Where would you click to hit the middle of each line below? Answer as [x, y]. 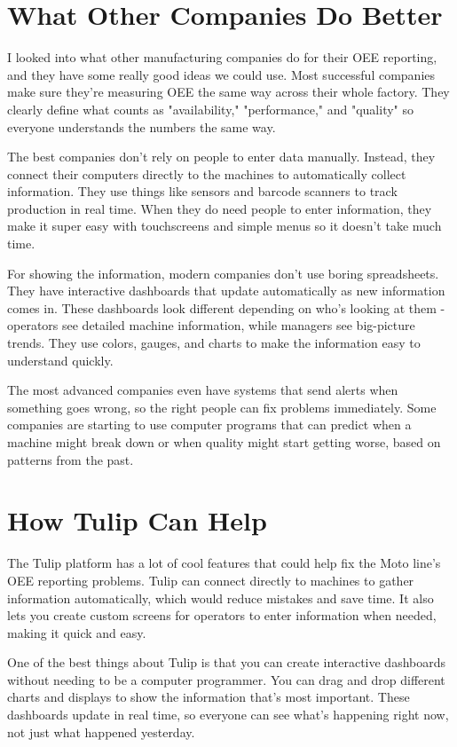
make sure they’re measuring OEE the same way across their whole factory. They [228, 92]
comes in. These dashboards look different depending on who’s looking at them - [226, 307]
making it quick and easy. [77, 632]
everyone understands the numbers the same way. [142, 126]
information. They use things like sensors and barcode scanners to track [202, 191]
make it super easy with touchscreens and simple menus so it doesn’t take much [225, 226]
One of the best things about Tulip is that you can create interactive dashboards [227, 662]
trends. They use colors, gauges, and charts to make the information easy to [214, 343]
